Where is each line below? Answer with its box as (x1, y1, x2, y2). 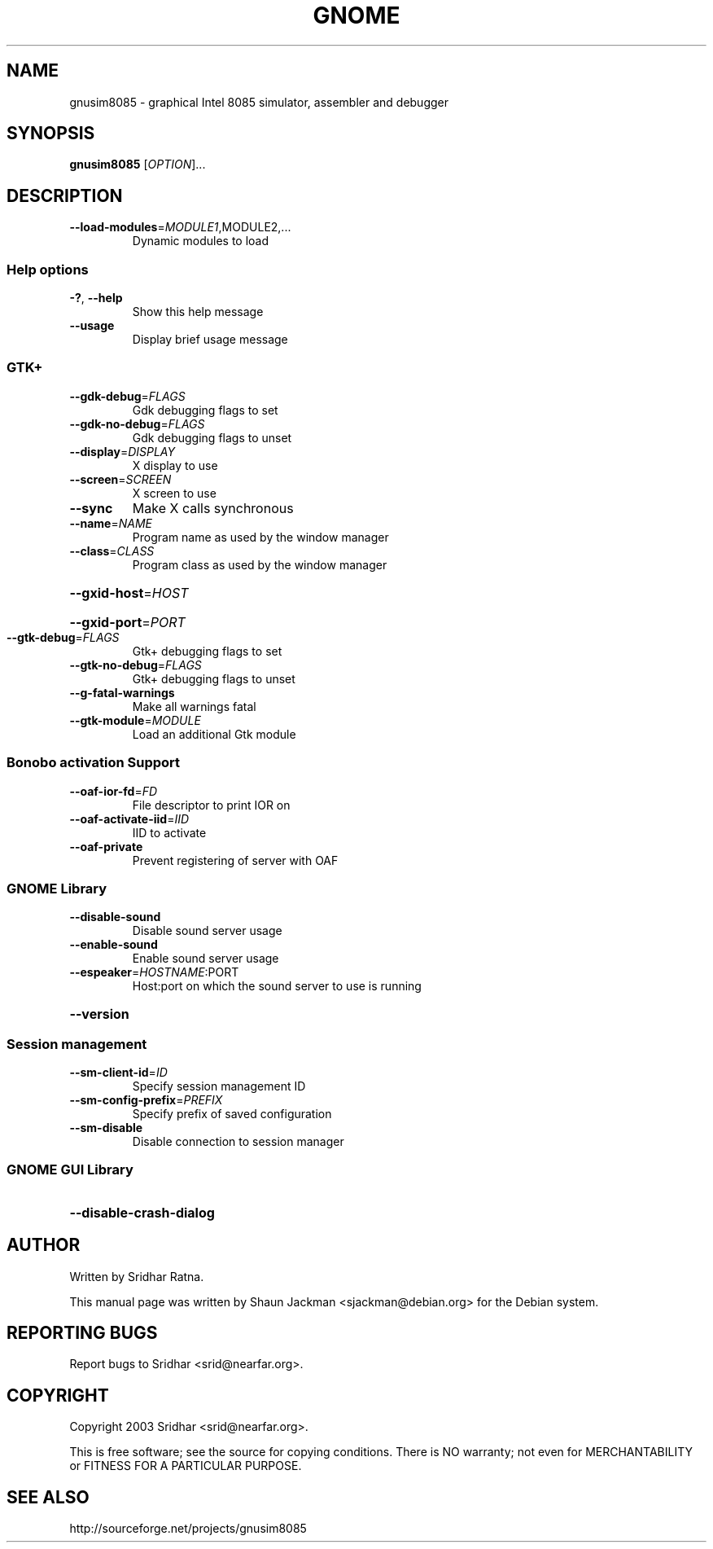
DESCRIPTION (7, 185, 123, 206)
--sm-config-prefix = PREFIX (69, 1093, 223, 1108)
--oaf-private (69, 839, 143, 853)
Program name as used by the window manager (132, 529, 389, 544)
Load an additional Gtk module (132, 726, 296, 741)
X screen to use (132, 485, 217, 500)
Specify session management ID (132, 1079, 306, 1094)
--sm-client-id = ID (69, 1065, 168, 1080)
